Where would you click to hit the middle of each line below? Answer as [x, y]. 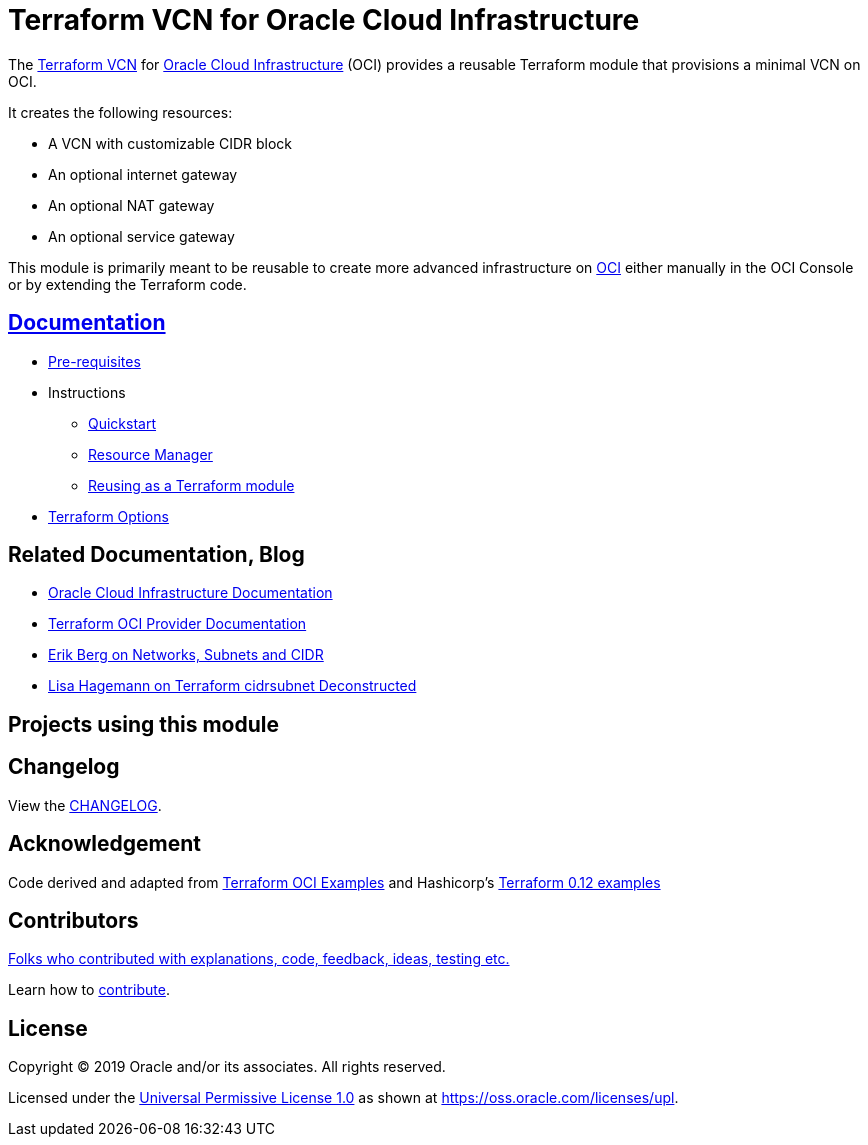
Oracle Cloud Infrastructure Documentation [190, 593]
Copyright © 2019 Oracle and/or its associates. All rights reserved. [227, 1067]
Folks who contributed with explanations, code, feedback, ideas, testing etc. [259, 959]
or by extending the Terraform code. [127, 284]
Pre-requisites [94, 361]
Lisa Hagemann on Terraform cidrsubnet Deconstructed [232, 686]
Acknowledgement [104, 844]
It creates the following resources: [120, 112]
